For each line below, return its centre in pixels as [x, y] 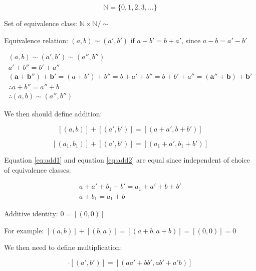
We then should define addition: [53, 114]
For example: [24, 230]
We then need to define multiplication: [63, 247]
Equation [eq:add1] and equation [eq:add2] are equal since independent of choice [127, 159]
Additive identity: [31, 214]
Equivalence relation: [36, 40]
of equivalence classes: [38, 169]
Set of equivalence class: [41, 23]
